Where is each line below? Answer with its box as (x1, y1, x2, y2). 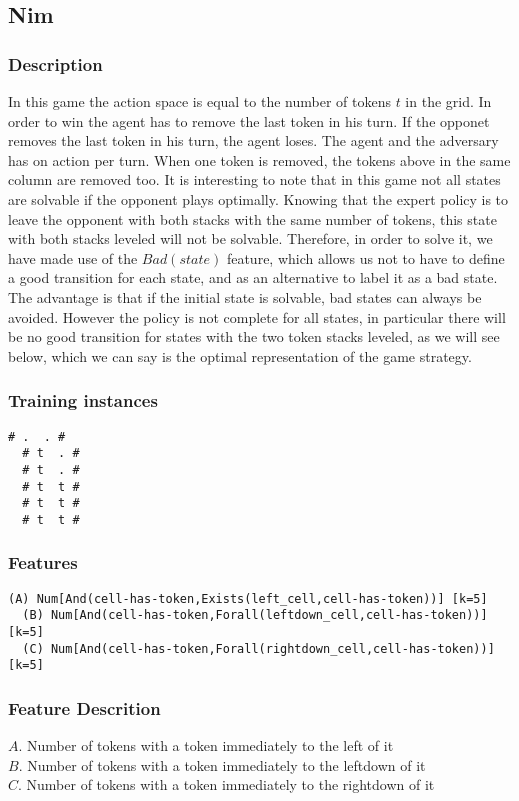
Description (8, 51, 103, 76)
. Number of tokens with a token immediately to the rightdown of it (18, 774, 435, 795)
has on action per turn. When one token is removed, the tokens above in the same (8, 149, 511, 170)
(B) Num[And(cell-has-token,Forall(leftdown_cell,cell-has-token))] (22, 608, 488, 623)
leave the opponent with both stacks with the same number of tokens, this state (8, 208, 497, 229)
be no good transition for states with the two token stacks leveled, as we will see (8, 326, 500, 347)
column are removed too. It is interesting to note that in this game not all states (8, 169, 501, 190)
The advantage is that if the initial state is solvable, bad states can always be (8, 286, 482, 307)
